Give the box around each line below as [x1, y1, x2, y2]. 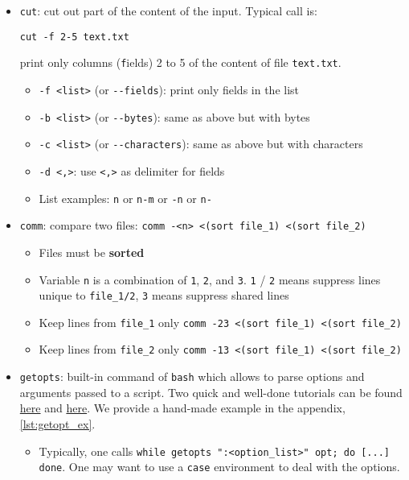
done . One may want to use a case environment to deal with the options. [39, 458, 400, 475]
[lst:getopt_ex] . [19, 415, 96, 432]
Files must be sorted [39, 243, 145, 260]
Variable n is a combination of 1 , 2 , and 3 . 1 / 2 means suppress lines [39, 271, 381, 288]
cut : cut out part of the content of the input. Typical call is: [19, 2, 317, 19]
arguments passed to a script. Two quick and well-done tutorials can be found [19, 383, 403, 400]
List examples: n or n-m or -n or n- [39, 189, 212, 206]
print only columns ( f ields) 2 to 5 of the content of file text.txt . [19, 54, 342, 71]
